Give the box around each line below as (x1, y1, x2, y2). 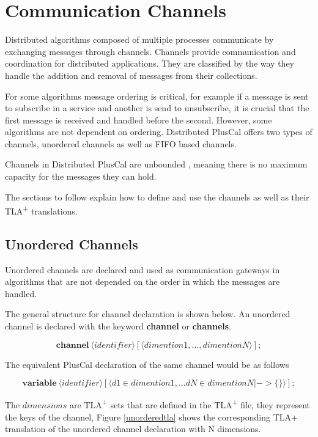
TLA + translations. (5, 203, 78, 217)
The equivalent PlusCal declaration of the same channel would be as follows (5, 358, 289, 370)
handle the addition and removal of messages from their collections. (5, 68, 257, 81)
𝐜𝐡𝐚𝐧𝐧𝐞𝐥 (56, 340, 89, 350)
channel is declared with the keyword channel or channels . (5, 320, 232, 332)
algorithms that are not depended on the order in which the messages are (5, 275, 280, 288)
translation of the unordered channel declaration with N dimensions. (5, 422, 261, 435)
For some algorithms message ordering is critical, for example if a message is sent (5, 89, 309, 102)
